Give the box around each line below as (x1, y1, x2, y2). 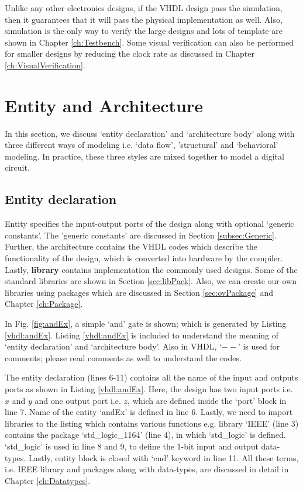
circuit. (5, 161, 30, 174)
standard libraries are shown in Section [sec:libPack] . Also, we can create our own (5, 275, 297, 287)
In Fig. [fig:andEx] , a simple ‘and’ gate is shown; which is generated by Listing (5, 317, 287, 330)
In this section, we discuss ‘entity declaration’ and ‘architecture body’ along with (5, 127, 295, 139)
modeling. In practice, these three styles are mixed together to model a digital (5, 150, 284, 162)
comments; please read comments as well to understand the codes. (5, 351, 242, 364)
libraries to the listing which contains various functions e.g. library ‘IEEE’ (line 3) (5, 417, 299, 429)
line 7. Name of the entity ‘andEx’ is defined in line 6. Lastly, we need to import (5, 406, 293, 418)
